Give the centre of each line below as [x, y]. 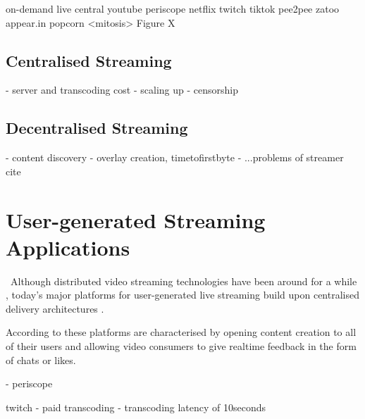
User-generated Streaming [136, 219]
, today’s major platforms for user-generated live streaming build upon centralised [182, 295]
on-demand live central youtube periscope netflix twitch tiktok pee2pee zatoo [173, 8]
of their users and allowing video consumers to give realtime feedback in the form [181, 346]
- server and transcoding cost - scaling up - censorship [122, 90]
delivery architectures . [55, 308]
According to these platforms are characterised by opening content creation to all [181, 332]
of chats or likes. [41, 359]
